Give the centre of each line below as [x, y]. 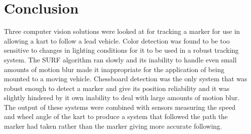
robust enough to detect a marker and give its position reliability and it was [117, 88]
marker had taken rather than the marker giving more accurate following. [113, 126]
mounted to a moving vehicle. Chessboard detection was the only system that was [126, 79]
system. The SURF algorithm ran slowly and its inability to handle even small [120, 59]
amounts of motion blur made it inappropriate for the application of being [114, 69]
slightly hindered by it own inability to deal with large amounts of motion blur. [122, 97]
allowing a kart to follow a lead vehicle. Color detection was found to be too [117, 40]
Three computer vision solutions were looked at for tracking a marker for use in [122, 31]
